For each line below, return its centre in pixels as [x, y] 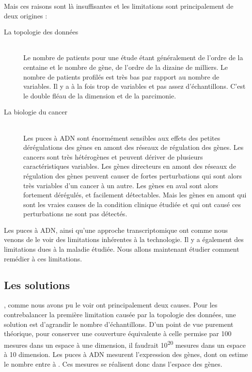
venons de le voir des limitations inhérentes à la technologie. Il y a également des [124, 239]
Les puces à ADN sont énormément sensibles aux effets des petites [122, 137]
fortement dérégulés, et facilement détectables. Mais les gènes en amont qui [135, 195]
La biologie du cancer [36, 112]
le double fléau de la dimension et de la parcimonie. [100, 95]
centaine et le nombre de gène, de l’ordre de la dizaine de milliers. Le [126, 67]
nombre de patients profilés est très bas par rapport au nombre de [121, 76]
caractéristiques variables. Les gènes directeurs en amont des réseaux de [130, 166]
